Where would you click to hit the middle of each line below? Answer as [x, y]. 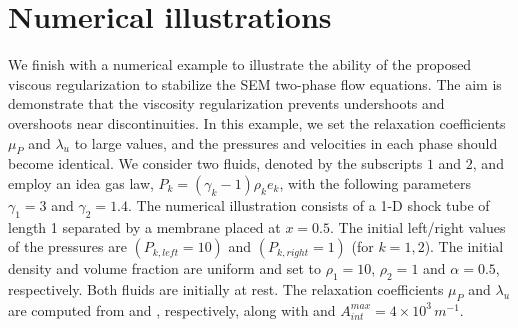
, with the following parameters [375, 182]
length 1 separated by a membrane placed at [144, 226]
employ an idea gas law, [81, 182]
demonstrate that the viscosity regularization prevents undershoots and [226, 103]
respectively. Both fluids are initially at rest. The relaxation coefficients [226, 289]
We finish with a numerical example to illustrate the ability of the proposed [240, 64]
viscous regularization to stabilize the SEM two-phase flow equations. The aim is [255, 83]
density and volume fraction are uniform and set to [164, 268]
